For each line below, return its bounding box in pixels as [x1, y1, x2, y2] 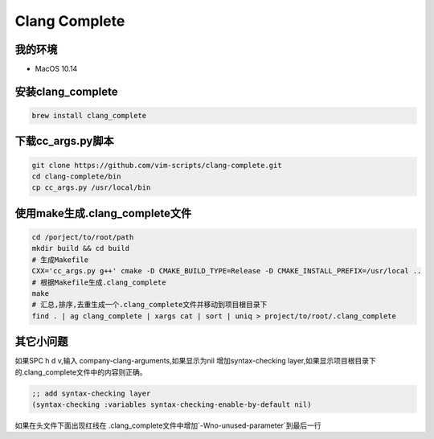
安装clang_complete [14, 84, 118, 98]
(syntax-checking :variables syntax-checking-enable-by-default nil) [31, 400, 312, 409]
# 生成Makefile [31, 255, 88, 265]
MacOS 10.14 [35, 64, 78, 74]
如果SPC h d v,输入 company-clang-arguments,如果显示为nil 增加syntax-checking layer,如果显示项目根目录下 [14, 356, 377, 366]
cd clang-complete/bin [31, 172, 121, 181]
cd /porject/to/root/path [31, 233, 134, 242]
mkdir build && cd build [31, 244, 130, 253]
